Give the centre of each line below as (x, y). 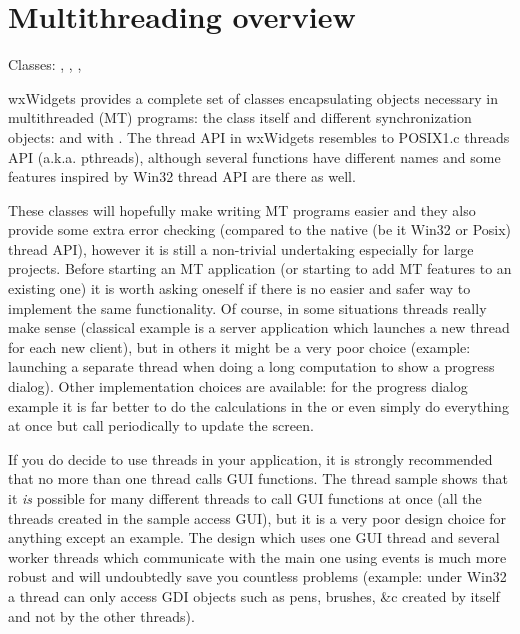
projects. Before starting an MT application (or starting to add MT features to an (260, 268)
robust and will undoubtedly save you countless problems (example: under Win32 (257, 576)
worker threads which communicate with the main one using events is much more (257, 556)
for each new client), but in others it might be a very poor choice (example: (239, 346)
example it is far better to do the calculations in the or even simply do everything (258, 405)
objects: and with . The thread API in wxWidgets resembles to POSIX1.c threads (259, 136)
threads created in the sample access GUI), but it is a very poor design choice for (257, 517)
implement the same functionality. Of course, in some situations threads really (247, 307)
